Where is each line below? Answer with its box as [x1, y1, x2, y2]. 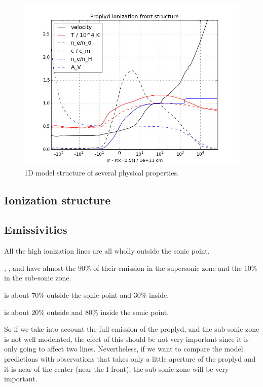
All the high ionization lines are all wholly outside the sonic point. [4, 245, 210, 256]
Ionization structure [4, 192, 111, 207]
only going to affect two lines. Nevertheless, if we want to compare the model [4, 343, 243, 354]
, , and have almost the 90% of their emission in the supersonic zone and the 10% [4, 262, 257, 273]
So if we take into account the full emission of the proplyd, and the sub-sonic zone [4, 324, 259, 334]
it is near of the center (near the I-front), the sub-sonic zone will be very [4, 363, 229, 374]
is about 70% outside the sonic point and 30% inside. [4, 289, 169, 300]
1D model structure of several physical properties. [24, 167, 179, 178]
